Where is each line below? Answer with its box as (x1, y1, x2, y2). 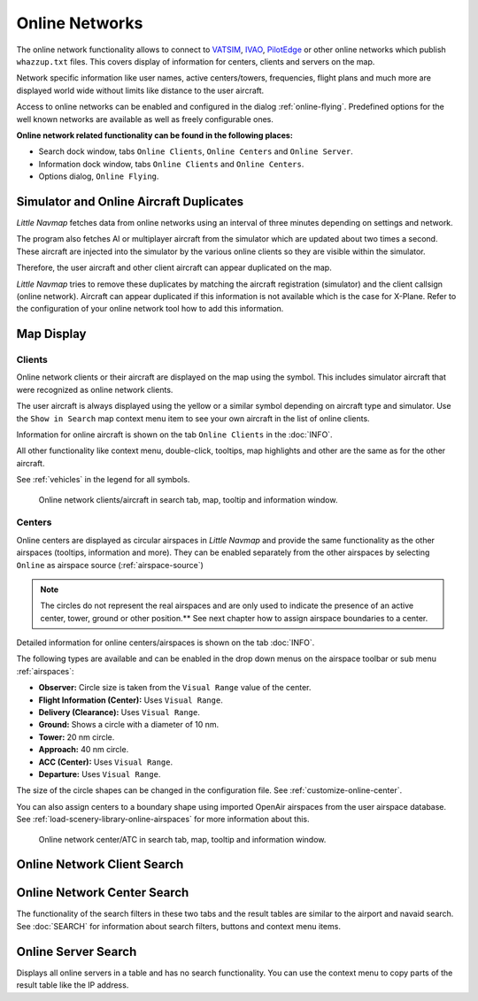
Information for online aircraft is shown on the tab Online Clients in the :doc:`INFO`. (16, 429, 333, 440)
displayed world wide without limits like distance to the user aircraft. (16, 85, 265, 96)
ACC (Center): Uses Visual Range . (38, 757, 173, 767)
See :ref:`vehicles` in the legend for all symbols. (16, 474, 190, 485)
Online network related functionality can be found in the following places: (16, 129, 294, 141)
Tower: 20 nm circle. (38, 731, 115, 743)
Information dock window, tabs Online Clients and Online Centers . (38, 158, 305, 169)
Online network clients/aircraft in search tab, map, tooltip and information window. (38, 494, 338, 504)
